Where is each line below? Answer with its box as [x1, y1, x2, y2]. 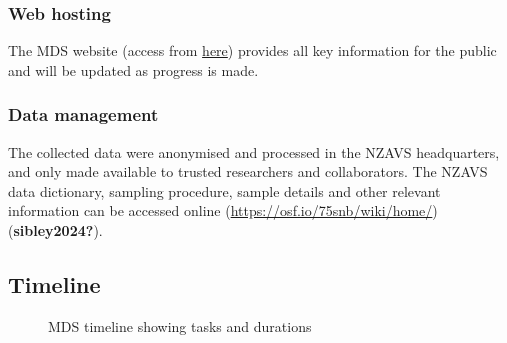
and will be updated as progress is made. [8, 59, 259, 80]
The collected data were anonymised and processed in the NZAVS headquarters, [8, 141, 500, 162]
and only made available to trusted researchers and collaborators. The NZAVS [8, 161, 488, 182]
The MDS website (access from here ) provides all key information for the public [8, 40, 497, 61]
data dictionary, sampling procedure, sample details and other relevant [8, 180, 441, 201]
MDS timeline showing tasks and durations [48, 315, 312, 336]
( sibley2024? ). [8, 220, 103, 240]
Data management [8, 102, 159, 127]
